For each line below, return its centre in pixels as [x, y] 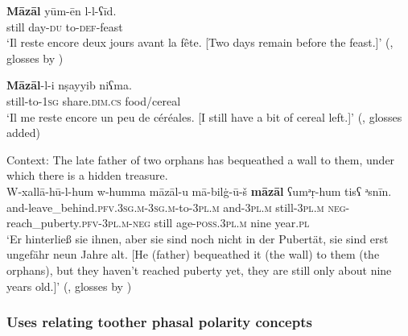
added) [24, 133]
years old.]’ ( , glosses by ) [69, 286]
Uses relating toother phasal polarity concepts [159, 322]
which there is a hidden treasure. [87, 175]
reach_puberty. [44, 223]
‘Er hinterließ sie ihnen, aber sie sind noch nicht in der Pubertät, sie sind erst [198, 238]
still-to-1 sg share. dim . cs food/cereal [94, 100]
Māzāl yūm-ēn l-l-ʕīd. [62, 10]
